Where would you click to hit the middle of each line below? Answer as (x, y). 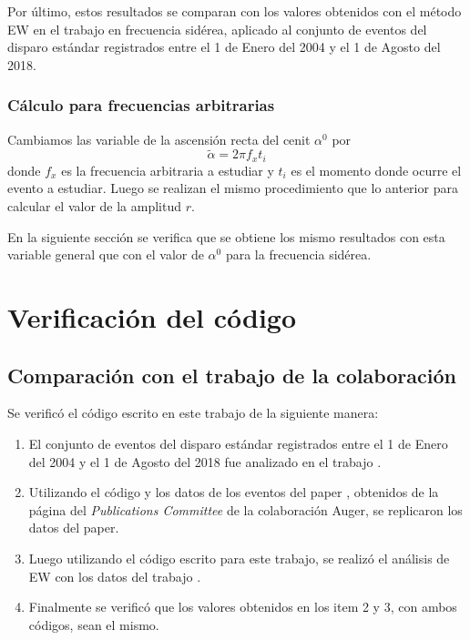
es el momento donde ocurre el (376, 170)
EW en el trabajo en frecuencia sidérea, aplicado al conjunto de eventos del (217, 29)
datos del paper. (74, 528)
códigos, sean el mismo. (94, 624)
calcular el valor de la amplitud (95, 206)
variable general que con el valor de (106, 254)
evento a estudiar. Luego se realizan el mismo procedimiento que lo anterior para (233, 188)
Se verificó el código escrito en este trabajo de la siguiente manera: (193, 413)
